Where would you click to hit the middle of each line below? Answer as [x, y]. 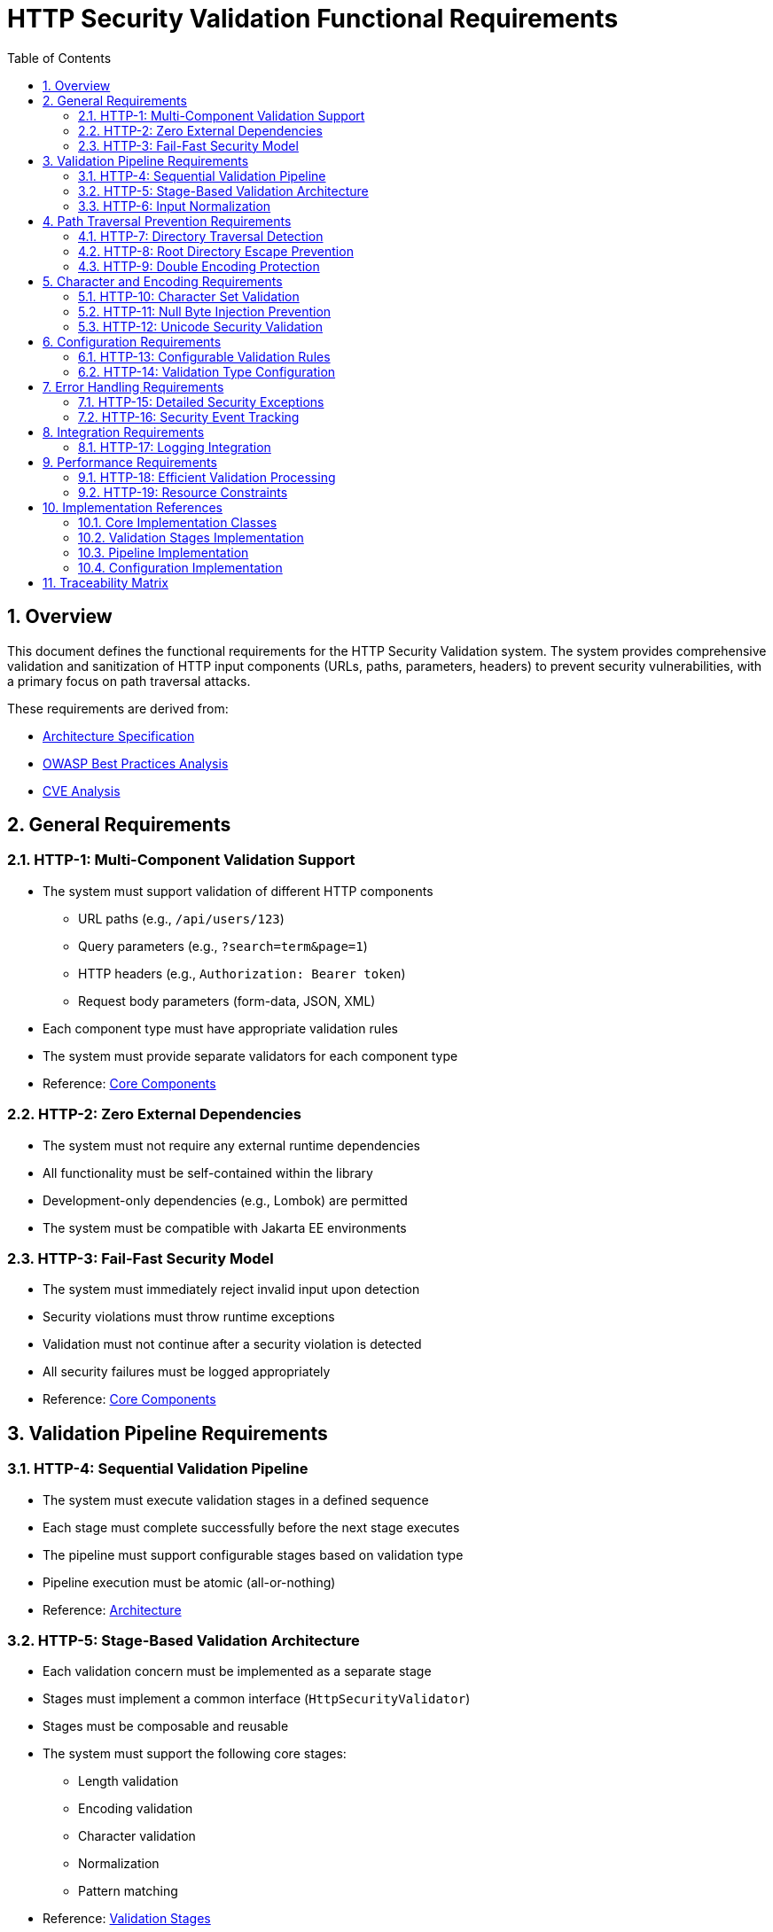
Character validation [137, 1836]
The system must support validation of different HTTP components [238, 891]
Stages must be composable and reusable [166, 1726]
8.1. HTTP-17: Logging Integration [175, 447]
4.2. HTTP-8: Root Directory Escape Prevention [216, 251]
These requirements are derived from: [118, 708]
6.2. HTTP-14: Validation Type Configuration [207, 371]
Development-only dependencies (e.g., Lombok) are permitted [225, 1200]
